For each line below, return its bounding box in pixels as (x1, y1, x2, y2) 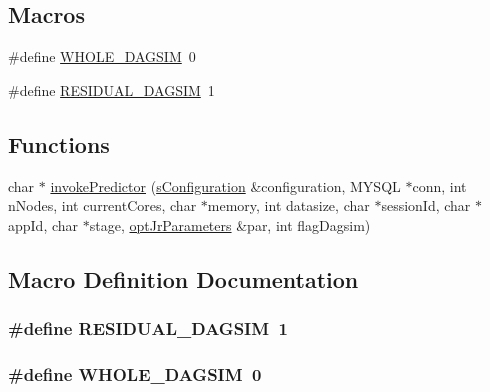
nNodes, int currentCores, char (8, 195, 197, 216)
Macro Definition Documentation (8, 263, 359, 294)
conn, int (412, 175, 467, 196)
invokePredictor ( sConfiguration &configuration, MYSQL (50, 175, 401, 196)
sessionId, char (381, 195, 471, 216)
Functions (8, 128, 110, 159)
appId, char (8, 214, 79, 235)
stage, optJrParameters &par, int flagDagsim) (89, 214, 371, 235)
